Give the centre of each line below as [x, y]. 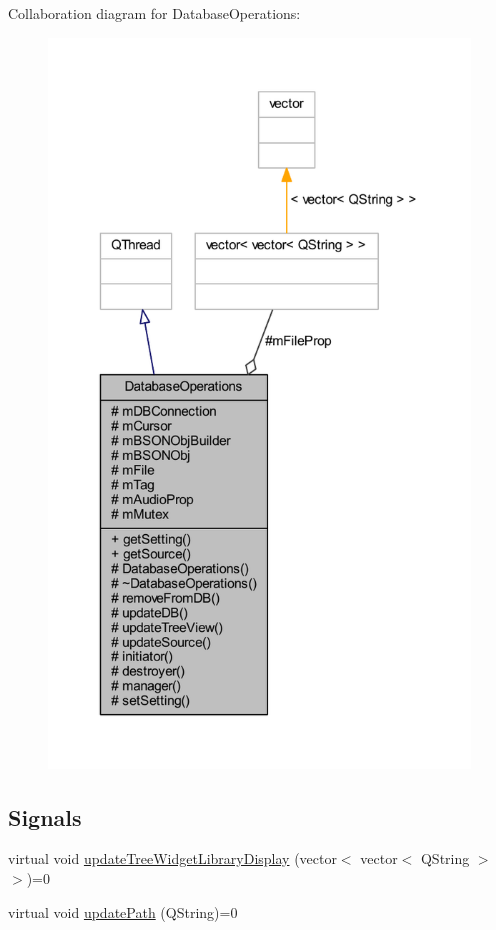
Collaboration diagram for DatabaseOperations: [154, 13]
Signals [45, 816]
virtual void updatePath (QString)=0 [123, 911]
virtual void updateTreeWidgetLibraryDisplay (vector [172, 858]
